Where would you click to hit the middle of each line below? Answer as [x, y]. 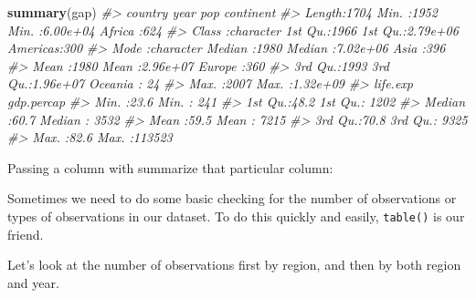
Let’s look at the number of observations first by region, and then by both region [234, 265]
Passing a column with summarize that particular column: [170, 167]
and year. [33, 282]
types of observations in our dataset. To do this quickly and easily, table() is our [236, 216]
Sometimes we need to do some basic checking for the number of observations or [232, 198]
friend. [26, 234]
